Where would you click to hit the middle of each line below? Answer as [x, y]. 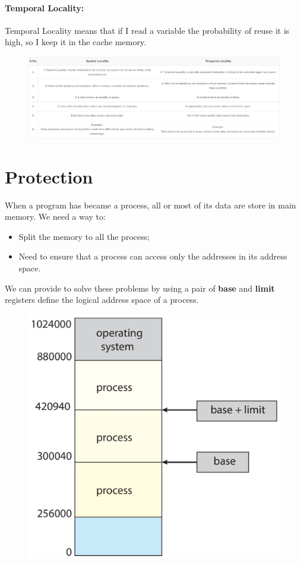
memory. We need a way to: [55, 216]
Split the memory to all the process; [84, 236]
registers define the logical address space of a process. [102, 300]
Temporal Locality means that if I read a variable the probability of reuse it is [147, 30]
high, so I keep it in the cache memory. [76, 42]
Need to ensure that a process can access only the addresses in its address [153, 256]
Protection [49, 176]
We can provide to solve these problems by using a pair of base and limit [140, 288]
